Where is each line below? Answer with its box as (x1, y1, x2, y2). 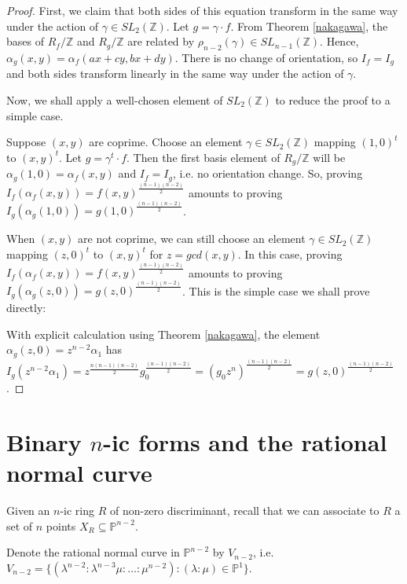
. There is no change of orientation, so (174, 49, 358, 65)
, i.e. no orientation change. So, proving (172, 165, 363, 182)
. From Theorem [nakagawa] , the (230, 17, 388, 34)
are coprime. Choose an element (89, 134, 243, 150)
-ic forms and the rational (103, 426, 387, 458)
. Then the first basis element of (126, 149, 280, 165)
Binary (6, 426, 82, 458)
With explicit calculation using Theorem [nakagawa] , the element (6, 325, 321, 342)
